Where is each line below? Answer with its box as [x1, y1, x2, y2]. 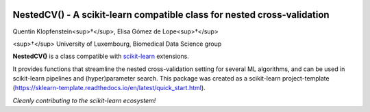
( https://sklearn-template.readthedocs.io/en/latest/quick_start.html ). [12, 84, 206, 92]
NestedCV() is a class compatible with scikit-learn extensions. [12, 52, 190, 61]
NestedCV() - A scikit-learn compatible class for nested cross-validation [12, 9, 330, 20]
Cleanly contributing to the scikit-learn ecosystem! [12, 96, 156, 104]
